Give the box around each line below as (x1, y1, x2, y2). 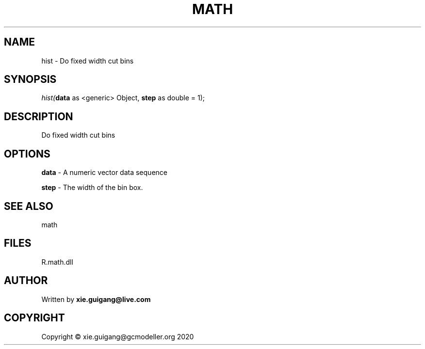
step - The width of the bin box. (41, 183, 143, 192)
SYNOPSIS (4, 73, 57, 86)
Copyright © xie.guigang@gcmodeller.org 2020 (41, 332, 194, 341)
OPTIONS (4, 147, 50, 160)
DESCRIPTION (4, 110, 73, 123)
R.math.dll (41, 257, 73, 266)
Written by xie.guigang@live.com (41, 295, 151, 303)
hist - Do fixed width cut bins (41, 56, 134, 65)
